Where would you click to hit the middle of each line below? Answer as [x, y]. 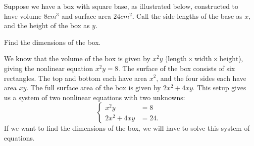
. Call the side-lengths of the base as [187, 16]
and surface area [86, 16]
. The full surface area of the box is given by [94, 88]
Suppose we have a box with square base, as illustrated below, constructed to [121, 6]
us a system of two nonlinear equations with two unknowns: [95, 97]
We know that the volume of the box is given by [77, 58]
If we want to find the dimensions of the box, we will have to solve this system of [127, 128]
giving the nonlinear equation [49, 68]
